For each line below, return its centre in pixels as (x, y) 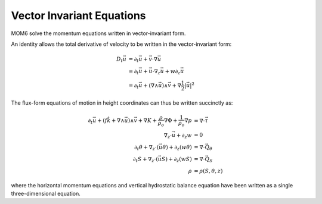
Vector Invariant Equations (78, 15)
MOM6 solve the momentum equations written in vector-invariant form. (98, 33)
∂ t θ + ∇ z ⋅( (147, 147)
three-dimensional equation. (46, 194)
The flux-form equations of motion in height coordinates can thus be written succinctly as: (122, 103)
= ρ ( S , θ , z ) (208, 171)
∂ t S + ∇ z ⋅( (145, 160)
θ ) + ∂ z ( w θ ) (177, 147)
